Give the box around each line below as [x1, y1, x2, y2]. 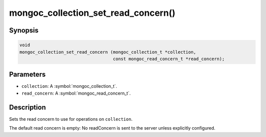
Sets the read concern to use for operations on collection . [9, 116, 133, 122]
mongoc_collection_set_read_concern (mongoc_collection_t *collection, [19, 49, 197, 55]
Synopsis [9, 26, 39, 34]
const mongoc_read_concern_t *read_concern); [113, 56, 225, 62]
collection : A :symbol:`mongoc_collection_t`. [21, 83, 118, 89]
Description [9, 103, 46, 111]
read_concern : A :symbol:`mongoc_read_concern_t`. [21, 90, 131, 96]
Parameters [9, 70, 46, 79]
